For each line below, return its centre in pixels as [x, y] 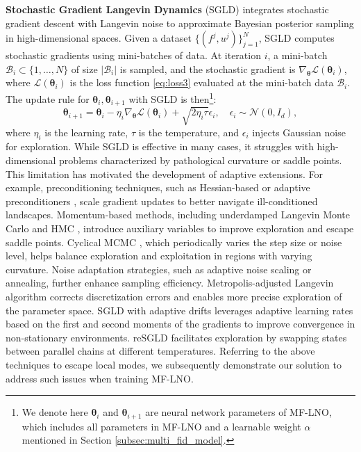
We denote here [55, 412]
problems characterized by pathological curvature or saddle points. [201, 160]
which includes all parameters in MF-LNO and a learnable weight [161, 426]
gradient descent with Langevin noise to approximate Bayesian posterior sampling [180, 23]
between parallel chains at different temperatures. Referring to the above [160, 351]
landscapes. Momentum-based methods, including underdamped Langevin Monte [178, 215]
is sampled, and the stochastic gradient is [208, 68]
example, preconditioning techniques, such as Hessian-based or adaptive [158, 187]
